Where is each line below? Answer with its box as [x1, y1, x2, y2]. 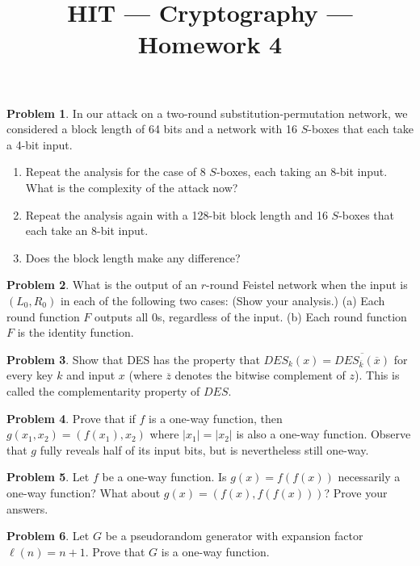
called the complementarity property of [6, 383, 200, 400]
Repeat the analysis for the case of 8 [25, 163, 206, 180]
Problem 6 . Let [6, 527, 90, 544]
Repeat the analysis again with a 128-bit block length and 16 [25, 206, 328, 223]
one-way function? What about [6, 484, 161, 501]
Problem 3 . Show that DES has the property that [6, 350, 260, 367]
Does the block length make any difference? [25, 249, 241, 266]
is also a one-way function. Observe [236, 426, 411, 442]
